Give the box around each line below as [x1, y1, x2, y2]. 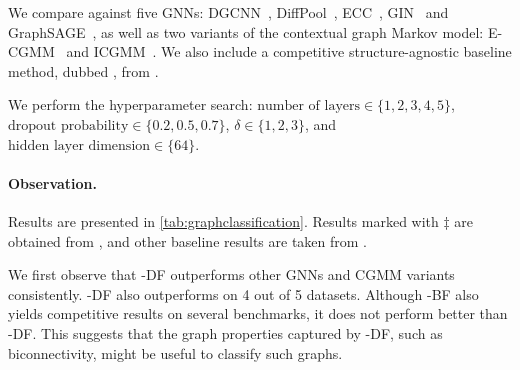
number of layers [257, 99, 361, 114]
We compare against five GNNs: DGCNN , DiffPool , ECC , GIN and [8, 2, 449, 22]
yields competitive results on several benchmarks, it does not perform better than [8, 303, 508, 324]
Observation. [8, 172, 98, 193]
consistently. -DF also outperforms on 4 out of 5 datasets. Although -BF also [8, 283, 479, 304]
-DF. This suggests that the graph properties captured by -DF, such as [8, 322, 443, 343]
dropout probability [8, 118, 129, 133]
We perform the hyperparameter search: [8, 94, 253, 115]
